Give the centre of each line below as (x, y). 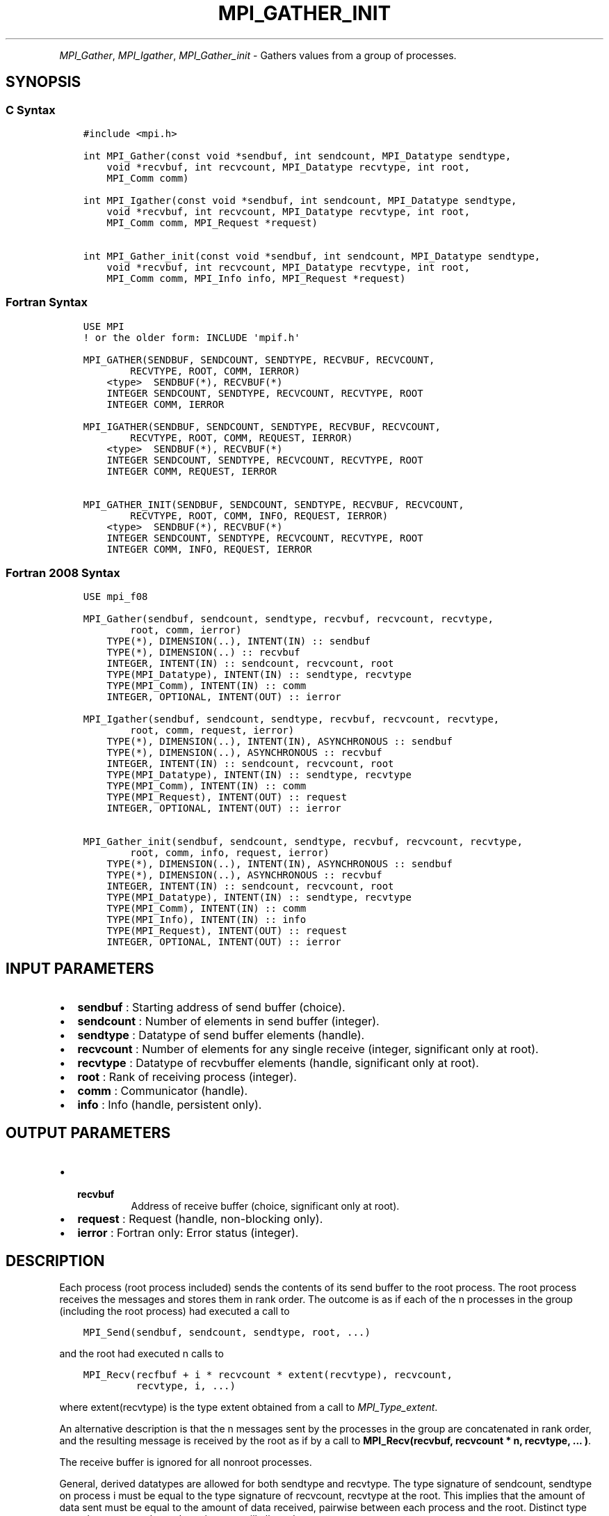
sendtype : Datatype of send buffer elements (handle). (221, 1035)
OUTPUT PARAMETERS (88, 1132)
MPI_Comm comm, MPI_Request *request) (212, 222)
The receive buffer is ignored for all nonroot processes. (186, 1462)
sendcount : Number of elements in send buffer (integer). (228, 1021)
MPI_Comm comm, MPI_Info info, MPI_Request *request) (256, 278)
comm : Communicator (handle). (163, 1091)
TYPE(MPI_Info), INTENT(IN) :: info (206, 920)
